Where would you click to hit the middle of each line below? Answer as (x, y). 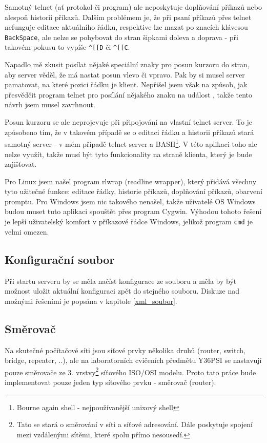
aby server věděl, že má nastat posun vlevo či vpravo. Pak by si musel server (125, 74)
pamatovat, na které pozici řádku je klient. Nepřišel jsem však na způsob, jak (126, 84)
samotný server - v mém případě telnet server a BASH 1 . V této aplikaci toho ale (131, 143)
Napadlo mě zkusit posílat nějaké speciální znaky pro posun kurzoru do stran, (127, 64)
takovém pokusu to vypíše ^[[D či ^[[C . (67, 47)
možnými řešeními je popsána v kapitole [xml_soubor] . (91, 301)
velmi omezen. (27, 231)
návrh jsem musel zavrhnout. (50, 104)
